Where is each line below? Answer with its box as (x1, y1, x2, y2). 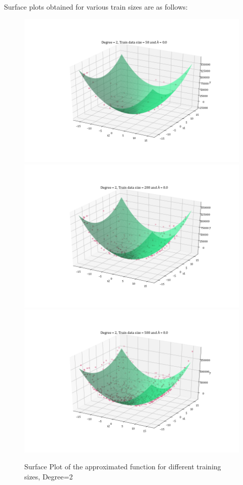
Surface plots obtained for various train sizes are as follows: (4, 2, 188, 12)
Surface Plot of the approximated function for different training (24, 461, 221, 472)
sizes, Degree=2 (24, 471, 73, 481)
